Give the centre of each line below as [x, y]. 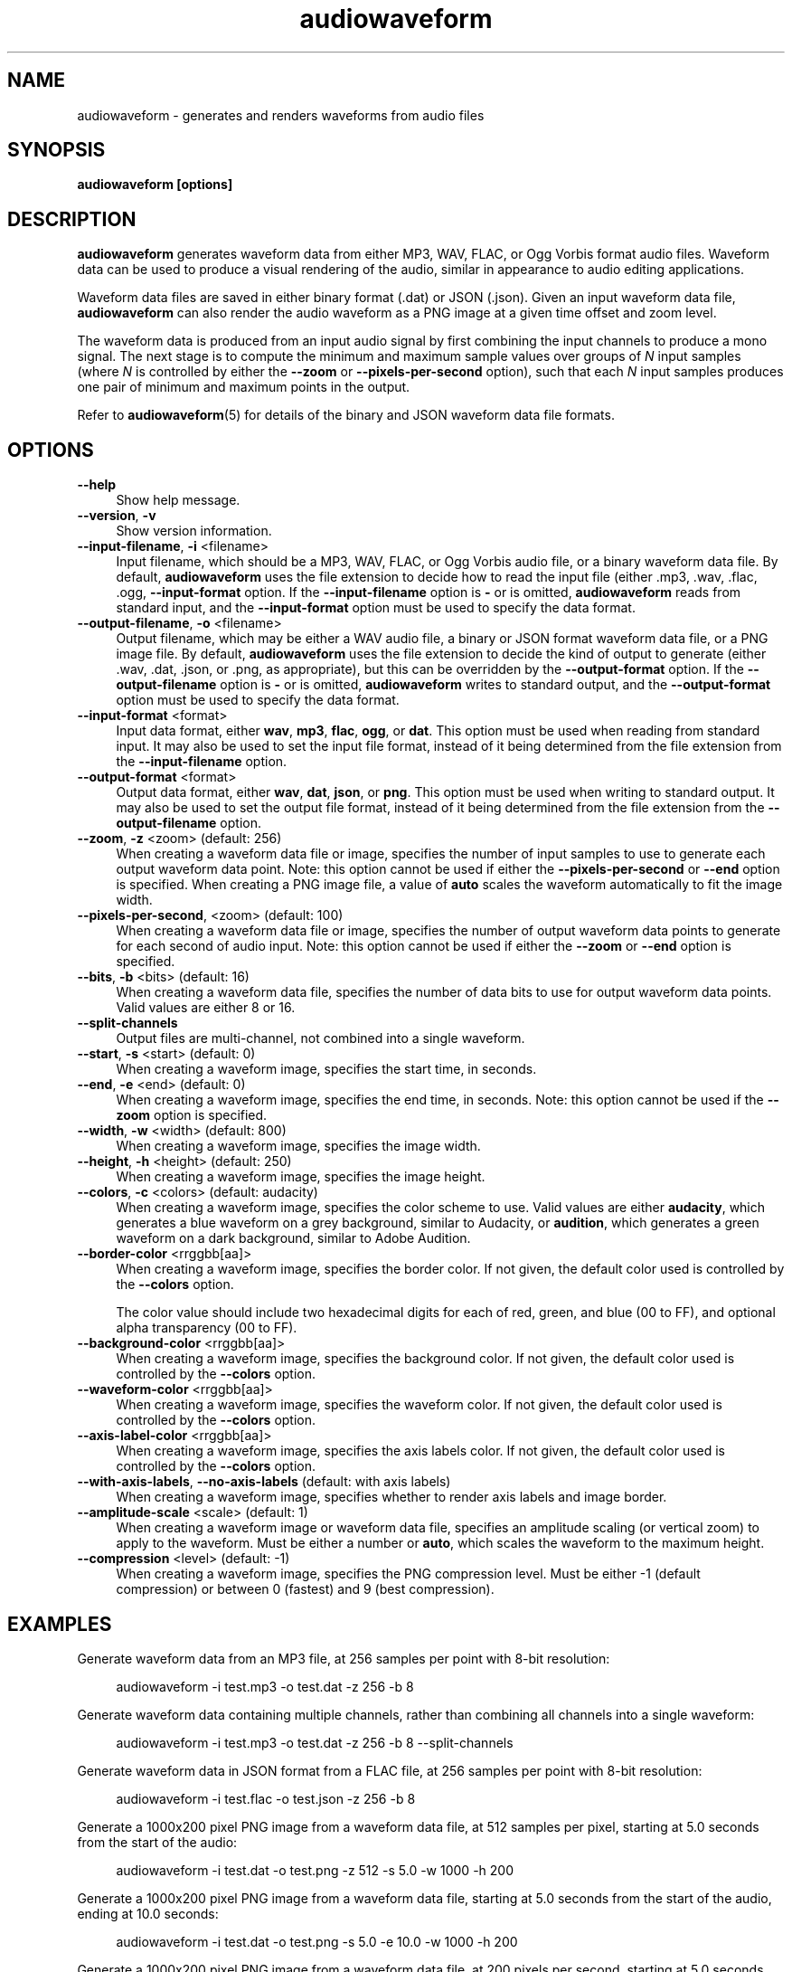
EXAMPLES [60, 1624]
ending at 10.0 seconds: [148, 1913]
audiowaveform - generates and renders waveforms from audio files [281, 115]
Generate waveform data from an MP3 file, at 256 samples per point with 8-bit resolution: [344, 1658]
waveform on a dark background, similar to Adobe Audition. [293, 1238]
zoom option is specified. [192, 1115]
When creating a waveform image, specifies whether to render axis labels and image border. [391, 1497]
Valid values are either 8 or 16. [206, 1008]
